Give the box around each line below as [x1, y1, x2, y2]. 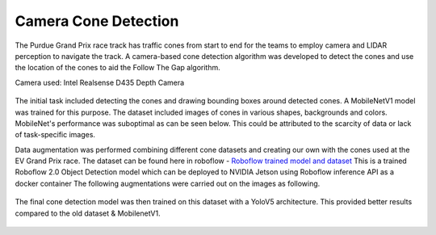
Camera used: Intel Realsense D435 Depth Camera [15, 78, 185, 87]
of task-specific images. [15, 130, 96, 140]
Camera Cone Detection [15, 12, 179, 30]
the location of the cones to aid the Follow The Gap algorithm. [15, 63, 221, 73]
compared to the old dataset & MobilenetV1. [15, 208, 161, 218]
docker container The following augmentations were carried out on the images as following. [15, 178, 321, 188]
